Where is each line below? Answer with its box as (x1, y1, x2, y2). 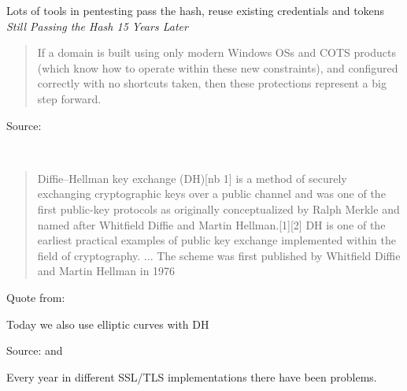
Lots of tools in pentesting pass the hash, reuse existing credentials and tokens (6, 2, 385, 18)
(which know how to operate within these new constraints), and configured (37, 59, 398, 76)
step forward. (37, 90, 102, 106)
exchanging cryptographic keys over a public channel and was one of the (37, 185, 386, 202)
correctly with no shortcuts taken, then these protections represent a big (37, 75, 387, 91)
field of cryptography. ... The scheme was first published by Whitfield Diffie (37, 247, 401, 263)
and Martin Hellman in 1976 (37, 263, 176, 279)
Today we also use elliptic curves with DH (6, 315, 209, 332)
